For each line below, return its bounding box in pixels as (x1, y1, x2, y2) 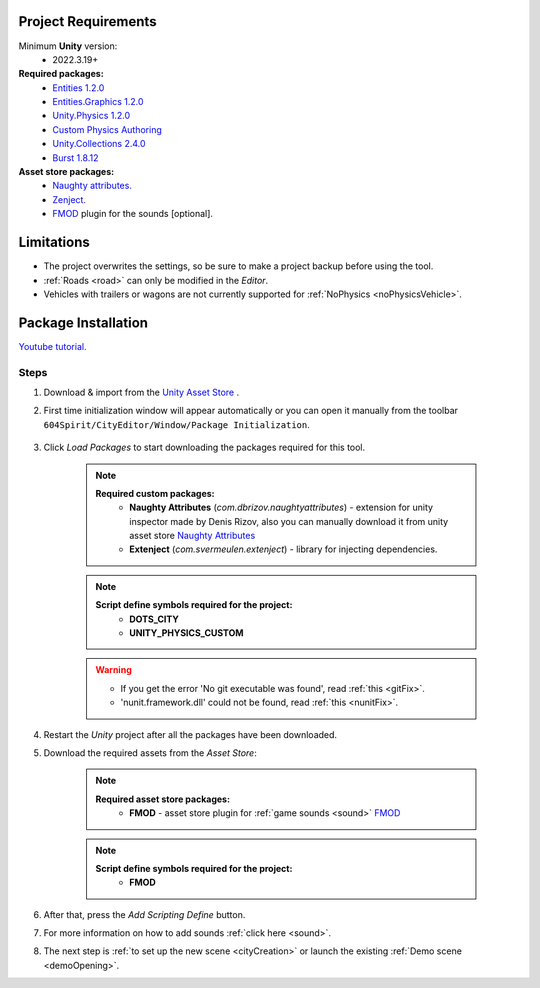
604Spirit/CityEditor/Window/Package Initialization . (43, 418, 310, 430)
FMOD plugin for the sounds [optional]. (52, 208, 214, 220)
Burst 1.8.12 (52, 151, 99, 164)
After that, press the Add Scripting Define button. (43, 908, 246, 920)
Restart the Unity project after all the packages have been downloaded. (43, 728, 338, 740)
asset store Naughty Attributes (129, 530, 256, 542)
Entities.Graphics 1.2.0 (52, 96, 144, 108)
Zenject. (52, 193, 87, 205)
